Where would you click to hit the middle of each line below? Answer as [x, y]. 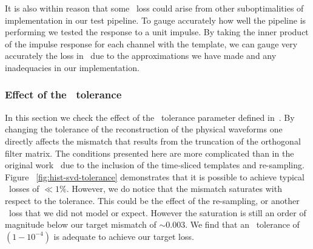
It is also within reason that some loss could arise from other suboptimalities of [154, 8]
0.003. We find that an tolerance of [233, 224]
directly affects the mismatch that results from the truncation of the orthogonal [153, 141]
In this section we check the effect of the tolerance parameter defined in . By [150, 117]
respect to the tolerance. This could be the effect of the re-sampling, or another [152, 200]
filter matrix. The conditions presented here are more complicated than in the [150, 153]
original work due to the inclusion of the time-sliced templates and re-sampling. [155, 165]
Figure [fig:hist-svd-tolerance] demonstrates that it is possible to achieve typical [155, 176]
